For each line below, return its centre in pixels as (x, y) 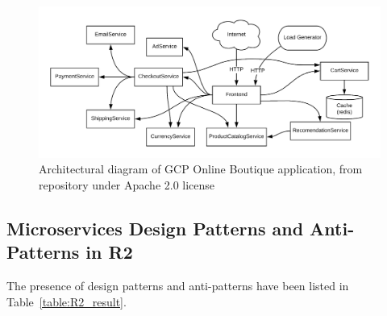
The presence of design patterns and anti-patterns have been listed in (178, 285)
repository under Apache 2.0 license (127, 184)
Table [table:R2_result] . (67, 301)
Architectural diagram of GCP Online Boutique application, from (201, 169)
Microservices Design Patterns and (155, 228)
